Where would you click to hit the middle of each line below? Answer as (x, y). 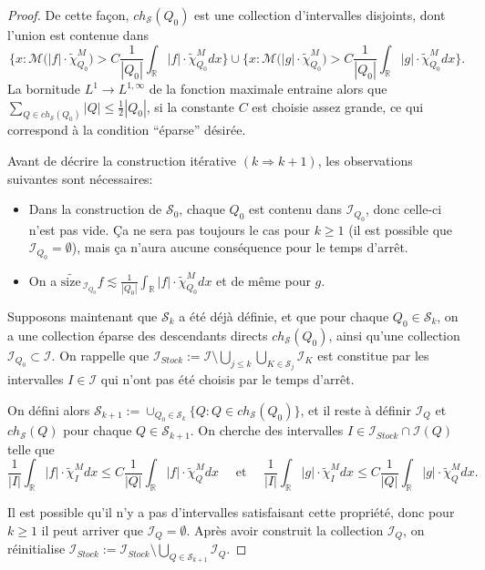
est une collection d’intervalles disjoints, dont (320, 15)
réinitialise (36, 549)
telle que (31, 448)
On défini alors (49, 409)
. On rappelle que (100, 355)
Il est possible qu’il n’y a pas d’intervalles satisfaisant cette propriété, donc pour (231, 512)
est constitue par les (373, 355)
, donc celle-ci (403, 209)
